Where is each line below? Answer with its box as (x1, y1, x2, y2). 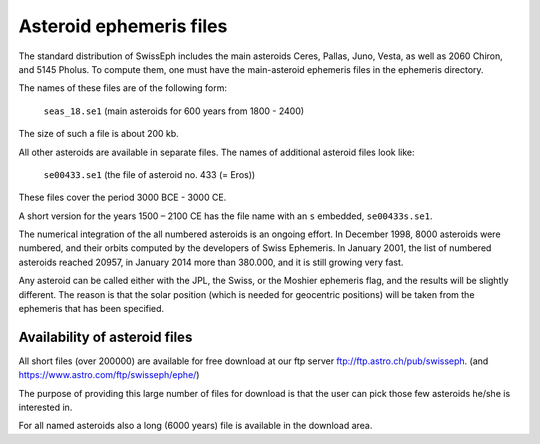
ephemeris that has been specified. (18, 303, 165, 315)
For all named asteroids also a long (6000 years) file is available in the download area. (18, 420, 373, 432)
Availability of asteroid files (18, 328, 193, 345)
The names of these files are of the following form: (18, 82, 227, 94)
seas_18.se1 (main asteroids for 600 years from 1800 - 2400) (43, 105, 305, 117)
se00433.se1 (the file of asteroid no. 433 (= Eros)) (43, 168, 256, 180)
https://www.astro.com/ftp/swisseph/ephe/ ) (18, 369, 200, 381)
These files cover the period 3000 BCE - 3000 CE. (18, 191, 227, 204)
